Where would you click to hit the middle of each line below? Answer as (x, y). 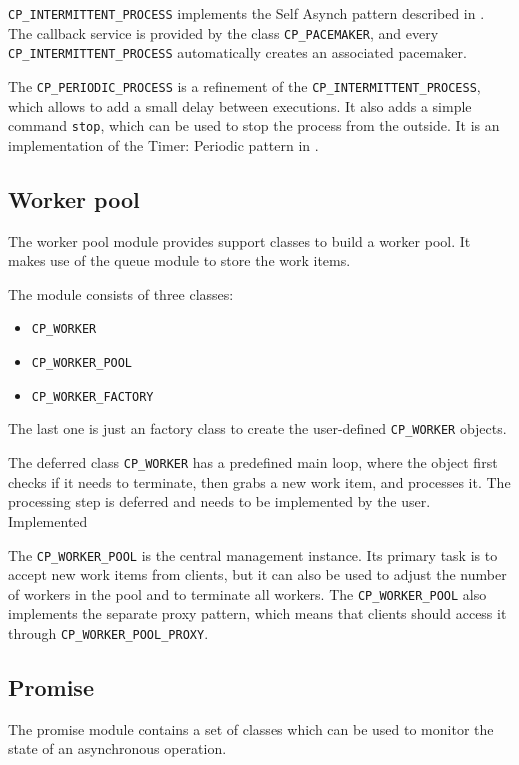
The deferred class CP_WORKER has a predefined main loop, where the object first (253, 462)
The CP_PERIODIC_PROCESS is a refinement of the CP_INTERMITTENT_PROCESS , (244, 85)
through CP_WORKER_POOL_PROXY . (108, 633)
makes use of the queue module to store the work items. (179, 260)
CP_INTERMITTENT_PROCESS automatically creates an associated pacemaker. (237, 52)
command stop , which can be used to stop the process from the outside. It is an (254, 125)
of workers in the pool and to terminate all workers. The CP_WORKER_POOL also (247, 593)
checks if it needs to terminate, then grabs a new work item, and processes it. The (259, 481)
